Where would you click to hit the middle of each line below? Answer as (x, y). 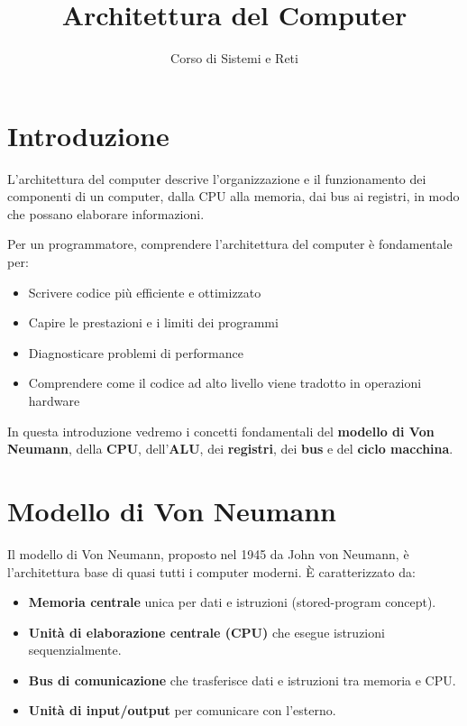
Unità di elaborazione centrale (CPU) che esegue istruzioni (206, 632)
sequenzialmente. (75, 650)
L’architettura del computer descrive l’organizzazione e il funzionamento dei (217, 178)
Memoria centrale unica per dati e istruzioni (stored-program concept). (232, 602)
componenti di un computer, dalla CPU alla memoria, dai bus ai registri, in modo (233, 196)
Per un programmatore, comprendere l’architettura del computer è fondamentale (230, 244)
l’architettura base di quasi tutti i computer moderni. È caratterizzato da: (211, 571)
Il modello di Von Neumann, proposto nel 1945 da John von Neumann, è (208, 553)
